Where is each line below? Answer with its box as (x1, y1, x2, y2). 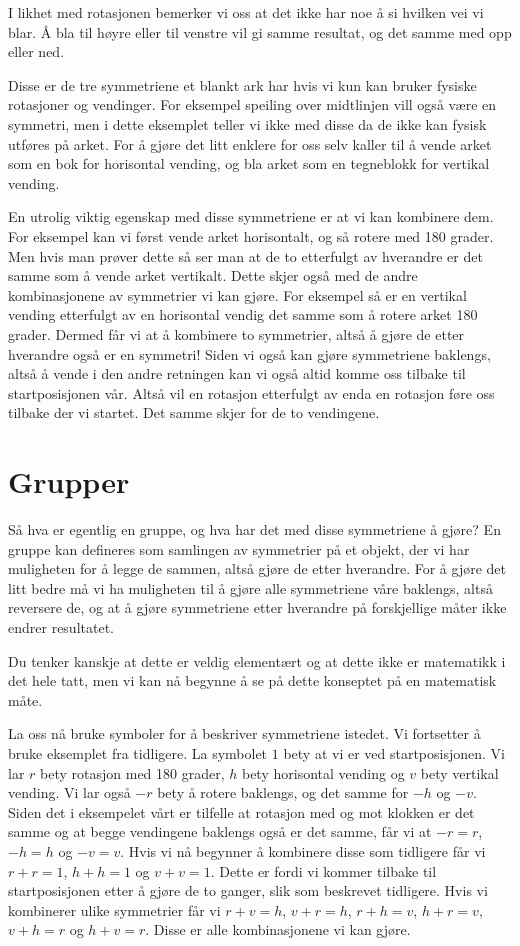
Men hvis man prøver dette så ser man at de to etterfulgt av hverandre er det (8, 245, 483, 266)
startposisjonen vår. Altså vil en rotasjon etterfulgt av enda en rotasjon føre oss (8, 382, 495, 403)
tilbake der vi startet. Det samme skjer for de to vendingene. (8, 402, 380, 423)
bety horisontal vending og (241, 762, 405, 783)
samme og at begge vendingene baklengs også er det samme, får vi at (8, 821, 432, 842)
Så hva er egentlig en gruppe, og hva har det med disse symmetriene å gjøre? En (8, 519, 501, 539)
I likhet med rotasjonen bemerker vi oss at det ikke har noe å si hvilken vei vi (8, 2, 484, 22)
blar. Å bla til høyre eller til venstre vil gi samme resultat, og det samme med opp (8, 21, 512, 42)
